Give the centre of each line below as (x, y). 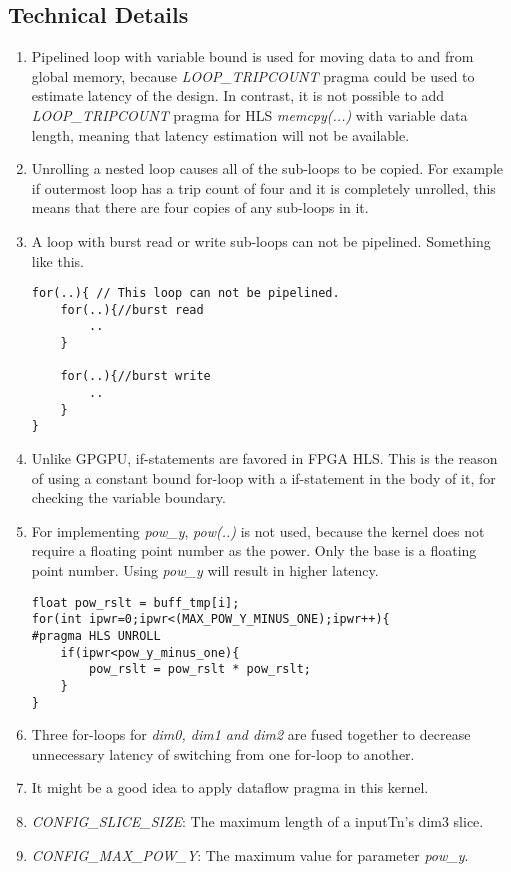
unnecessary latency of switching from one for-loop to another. (223, 753)
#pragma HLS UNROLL (96, 635)
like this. (57, 260)
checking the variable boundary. (128, 497)
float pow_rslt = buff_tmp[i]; (135, 602)
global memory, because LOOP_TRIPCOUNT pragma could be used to (253, 75)
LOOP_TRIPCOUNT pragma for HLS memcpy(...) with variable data (249, 114)
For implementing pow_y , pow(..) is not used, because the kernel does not (258, 530)
